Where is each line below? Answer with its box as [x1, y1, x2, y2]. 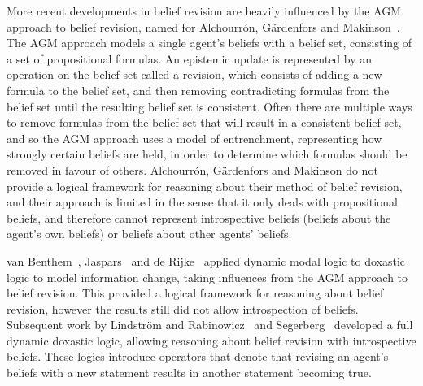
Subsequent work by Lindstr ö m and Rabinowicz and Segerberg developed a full [7, 316, 413, 333]
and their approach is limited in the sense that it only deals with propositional [7, 193, 398, 210]
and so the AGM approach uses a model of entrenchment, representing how [7, 129, 382, 146]
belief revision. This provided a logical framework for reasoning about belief [7, 284, 384, 301]
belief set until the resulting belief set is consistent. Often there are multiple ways [7, 98, 412, 115]
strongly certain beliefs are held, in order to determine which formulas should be [7, 145, 408, 163]
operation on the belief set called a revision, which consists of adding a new [7, 66, 382, 83]
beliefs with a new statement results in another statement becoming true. [7, 364, 372, 381]
